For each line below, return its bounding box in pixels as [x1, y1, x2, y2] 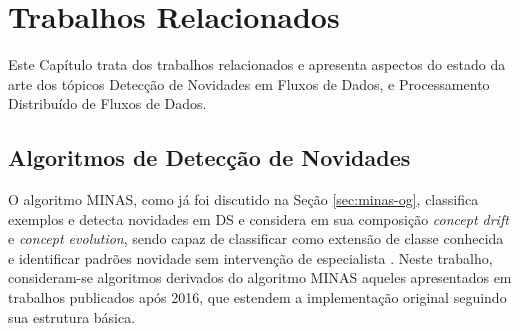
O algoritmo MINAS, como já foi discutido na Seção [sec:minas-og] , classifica [8, 189, 479, 210]
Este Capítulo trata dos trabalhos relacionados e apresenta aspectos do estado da [8, 54, 506, 75]
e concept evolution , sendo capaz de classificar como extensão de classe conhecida [8, 228, 504, 249]
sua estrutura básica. [8, 306, 136, 327]
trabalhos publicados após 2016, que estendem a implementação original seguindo [8, 287, 507, 308]
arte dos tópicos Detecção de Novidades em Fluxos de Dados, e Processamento [8, 73, 490, 94]
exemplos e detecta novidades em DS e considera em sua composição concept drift [8, 208, 509, 229]
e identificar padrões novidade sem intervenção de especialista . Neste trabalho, [8, 247, 493, 268]
